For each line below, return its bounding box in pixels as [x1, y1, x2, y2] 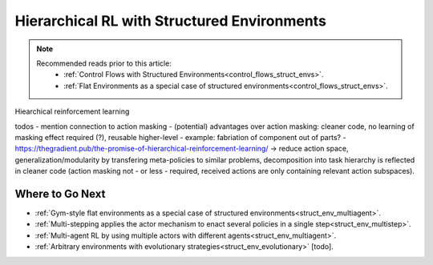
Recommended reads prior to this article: [36, 58, 172, 68]
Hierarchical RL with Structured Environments [14, 12, 326, 30]
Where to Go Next [14, 187, 106, 200]
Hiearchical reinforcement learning [14, 106, 130, 116]
